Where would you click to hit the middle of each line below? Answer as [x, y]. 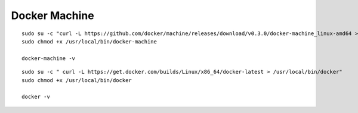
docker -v [36, 97]
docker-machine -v [49, 58]
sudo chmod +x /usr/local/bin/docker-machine [89, 41]
